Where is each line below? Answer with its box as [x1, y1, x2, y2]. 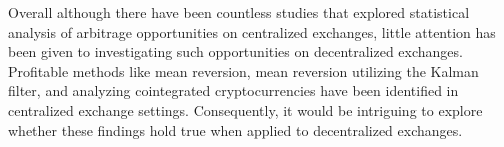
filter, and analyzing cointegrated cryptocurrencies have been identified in [8, 80, 459, 101]
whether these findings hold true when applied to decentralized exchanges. [8, 119, 463, 140]
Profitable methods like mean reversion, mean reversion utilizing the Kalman [8, 60, 479, 81]
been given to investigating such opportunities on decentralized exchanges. [8, 41, 463, 62]
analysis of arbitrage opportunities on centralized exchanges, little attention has [8, 21, 496, 42]
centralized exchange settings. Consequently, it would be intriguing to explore [8, 99, 483, 120]
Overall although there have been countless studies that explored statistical [8, 2, 470, 22]
